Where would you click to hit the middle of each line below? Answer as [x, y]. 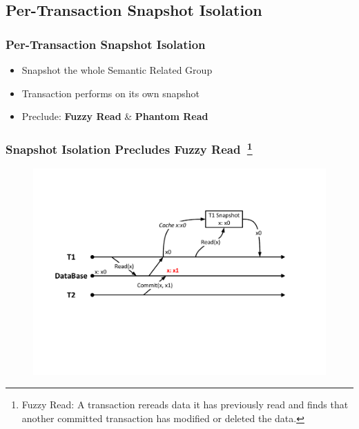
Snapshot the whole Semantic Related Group [117, 70]
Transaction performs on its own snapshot [110, 93]
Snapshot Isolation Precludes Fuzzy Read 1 [129, 148]
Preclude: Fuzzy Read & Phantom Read [115, 116]
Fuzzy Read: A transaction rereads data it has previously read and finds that [185, 405]
